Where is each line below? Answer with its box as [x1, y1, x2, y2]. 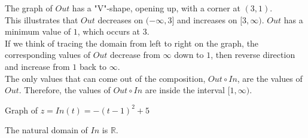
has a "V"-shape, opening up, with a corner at [72, 2, 240, 14]
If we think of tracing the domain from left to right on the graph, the [5, 36, 259, 49]
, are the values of [237, 72, 303, 84]
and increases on [176, 13, 237, 26]
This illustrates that [5, 13, 78, 26]
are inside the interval [145, 84, 225, 96]
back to [79, 60, 107, 72]
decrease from [110, 48, 160, 61]
